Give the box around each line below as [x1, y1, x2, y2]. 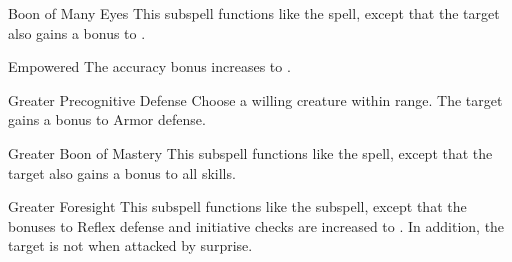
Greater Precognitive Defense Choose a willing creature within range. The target [8, 89, 503, 110]
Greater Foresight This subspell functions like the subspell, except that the [8, 196, 467, 217]
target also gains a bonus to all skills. [8, 162, 236, 183]
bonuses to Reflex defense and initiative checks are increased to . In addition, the [8, 215, 505, 236]
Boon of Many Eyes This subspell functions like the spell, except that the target [8, 3, 500, 23]
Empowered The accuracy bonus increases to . [8, 56, 291, 77]
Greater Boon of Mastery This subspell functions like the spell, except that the [8, 142, 493, 163]
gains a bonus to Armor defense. [8, 109, 206, 130]
